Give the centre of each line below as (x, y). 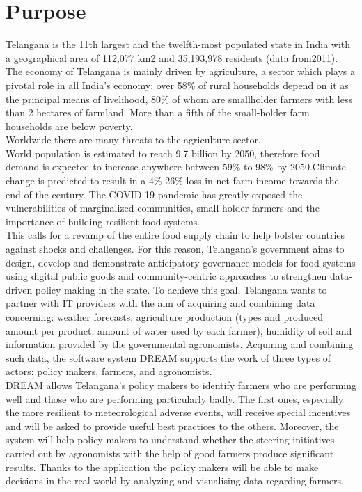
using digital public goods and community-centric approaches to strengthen (166, 276)
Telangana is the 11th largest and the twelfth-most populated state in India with (178, 44)
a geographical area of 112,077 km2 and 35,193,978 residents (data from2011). (172, 57)
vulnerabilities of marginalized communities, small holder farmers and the (163, 208)
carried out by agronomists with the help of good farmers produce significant (170, 453)
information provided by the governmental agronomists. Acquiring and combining (180, 344)
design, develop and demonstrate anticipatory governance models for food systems (181, 262)
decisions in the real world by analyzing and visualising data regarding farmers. (175, 481)
